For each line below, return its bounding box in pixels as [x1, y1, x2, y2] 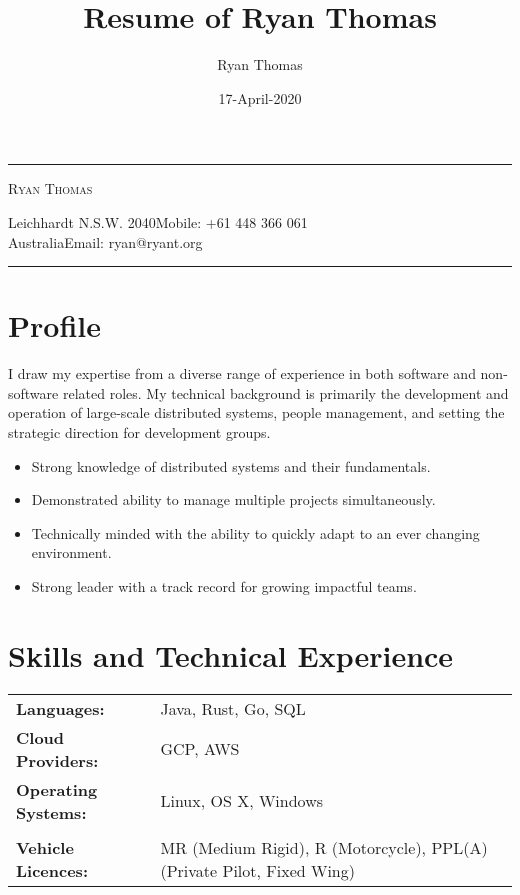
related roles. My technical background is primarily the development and [62, 382, 509, 403]
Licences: [16, 858, 88, 882]
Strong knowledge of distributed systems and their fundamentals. [31, 455, 431, 476]
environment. [31, 542, 112, 563]
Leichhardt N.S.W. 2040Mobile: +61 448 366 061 [8, 211, 308, 232]
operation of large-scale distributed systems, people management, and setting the [8, 402, 505, 423]
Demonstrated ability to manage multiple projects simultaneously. [31, 489, 436, 510]
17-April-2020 [218, 87, 302, 108]
